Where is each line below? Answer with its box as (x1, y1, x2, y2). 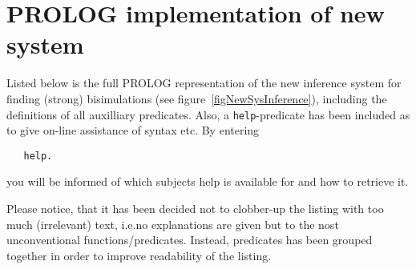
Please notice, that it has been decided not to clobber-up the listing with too (6, 200, 384, 216)
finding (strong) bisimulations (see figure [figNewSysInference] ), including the (6, 90, 387, 106)
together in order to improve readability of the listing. (6, 247, 272, 263)
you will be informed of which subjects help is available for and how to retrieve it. (6, 173, 409, 190)
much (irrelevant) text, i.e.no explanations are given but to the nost (6, 215, 339, 232)
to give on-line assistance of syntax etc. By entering (6, 122, 260, 139)
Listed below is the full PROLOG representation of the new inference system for (6, 74, 402, 91)
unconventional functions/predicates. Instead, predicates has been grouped (6, 231, 373, 248)
